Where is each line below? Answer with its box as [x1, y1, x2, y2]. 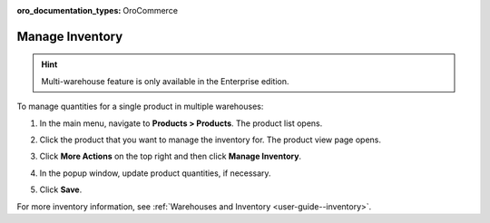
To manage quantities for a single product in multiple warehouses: [16, 101, 264, 112]
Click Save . [39, 184, 83, 195]
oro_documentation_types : [16, 5, 122, 15]
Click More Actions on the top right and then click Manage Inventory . [39, 150, 302, 162]
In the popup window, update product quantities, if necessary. [39, 168, 271, 179]
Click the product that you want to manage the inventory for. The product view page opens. [39, 134, 381, 145]
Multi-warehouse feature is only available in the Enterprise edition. [41, 75, 289, 86]
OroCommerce [122, 5, 179, 15]
